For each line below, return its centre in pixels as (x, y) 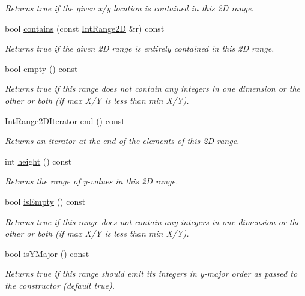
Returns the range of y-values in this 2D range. (92, 181)
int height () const (38, 161)
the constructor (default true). (60, 285)
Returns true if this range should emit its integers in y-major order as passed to (151, 273)
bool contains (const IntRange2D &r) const (85, 28)
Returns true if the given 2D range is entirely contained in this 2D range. (140, 48)
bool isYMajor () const (47, 253)
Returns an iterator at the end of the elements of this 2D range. (122, 141)
